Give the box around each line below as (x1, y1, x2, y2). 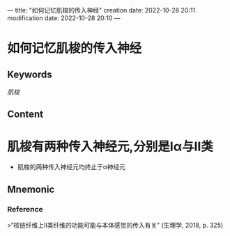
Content (7, 109, 44, 120)
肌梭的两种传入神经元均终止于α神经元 (17, 163, 126, 171)
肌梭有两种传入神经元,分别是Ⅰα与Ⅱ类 (7, 139, 214, 155)
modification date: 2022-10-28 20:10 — (7, 14, 121, 22)
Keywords (7, 68, 52, 80)
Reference (7, 204, 43, 214)
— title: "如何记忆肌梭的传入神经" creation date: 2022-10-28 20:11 (7, 6, 196, 14)
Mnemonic (7, 183, 55, 195)
